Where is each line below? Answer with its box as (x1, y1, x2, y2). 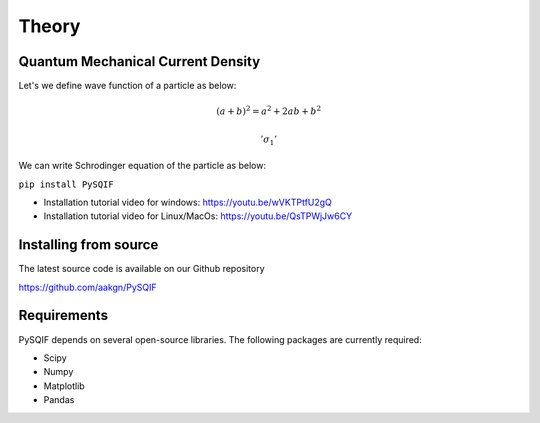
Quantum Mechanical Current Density (18, 53, 261, 70)
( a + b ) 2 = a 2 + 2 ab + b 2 (216, 104, 322, 117)
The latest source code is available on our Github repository (18, 263, 265, 275)
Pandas (43, 394, 75, 406)
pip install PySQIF (18, 178, 114, 190)
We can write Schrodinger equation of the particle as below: (18, 160, 267, 172)
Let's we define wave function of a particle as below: (18, 80, 237, 92)
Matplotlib (43, 380, 85, 392)
